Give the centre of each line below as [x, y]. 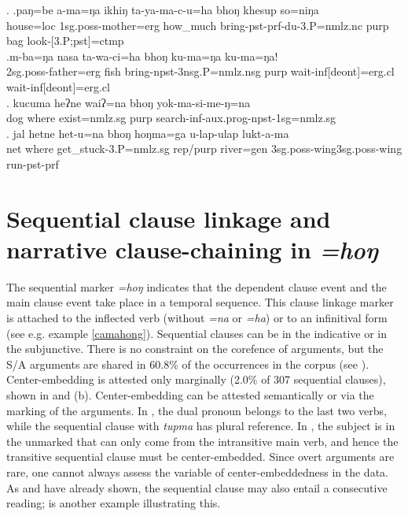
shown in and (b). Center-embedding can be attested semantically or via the [190, 395]
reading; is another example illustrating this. [114, 503]
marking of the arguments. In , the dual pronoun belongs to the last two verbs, [197, 410]
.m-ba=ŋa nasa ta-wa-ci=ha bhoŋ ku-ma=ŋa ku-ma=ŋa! [142, 56]
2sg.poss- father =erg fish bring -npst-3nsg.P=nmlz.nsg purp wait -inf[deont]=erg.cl [200, 71]
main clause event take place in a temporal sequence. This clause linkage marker [200, 302]
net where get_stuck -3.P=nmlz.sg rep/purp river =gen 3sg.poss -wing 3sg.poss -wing [204, 148]
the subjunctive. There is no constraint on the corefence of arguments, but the [195, 349]
